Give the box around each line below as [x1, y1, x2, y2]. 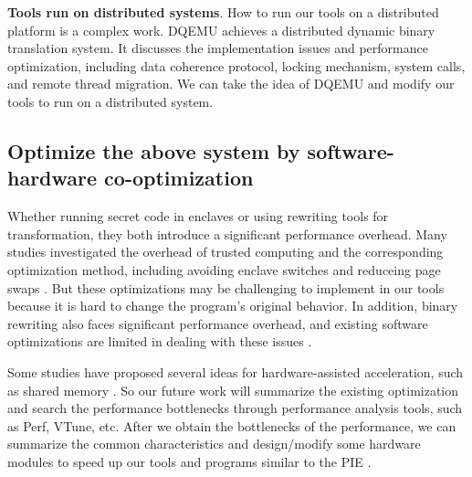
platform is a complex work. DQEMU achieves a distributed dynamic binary [7, 20, 435, 39]
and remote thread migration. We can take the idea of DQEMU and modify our [7, 74, 455, 93]
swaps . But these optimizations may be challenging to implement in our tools [7, 278, 445, 297]
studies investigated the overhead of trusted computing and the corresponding [7, 242, 444, 261]
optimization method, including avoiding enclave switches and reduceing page [7, 260, 441, 279]
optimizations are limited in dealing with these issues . [7, 332, 312, 351]
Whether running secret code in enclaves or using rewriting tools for [7, 207, 389, 226]
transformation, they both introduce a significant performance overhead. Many [7, 224, 447, 243]
